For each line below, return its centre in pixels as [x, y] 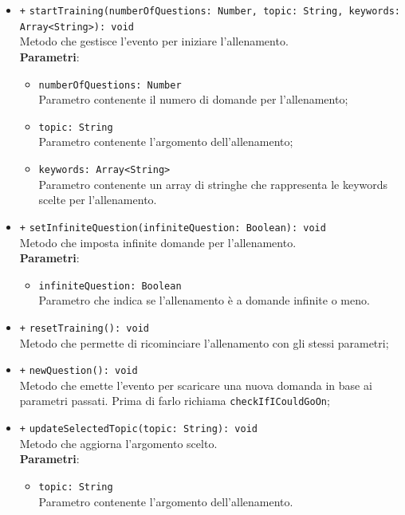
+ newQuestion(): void [79, 371]
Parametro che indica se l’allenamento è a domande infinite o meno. [204, 300]
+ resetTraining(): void [84, 328]
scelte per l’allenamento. [98, 200]
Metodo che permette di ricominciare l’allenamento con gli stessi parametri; [204, 342]
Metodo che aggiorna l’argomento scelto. [118, 443]
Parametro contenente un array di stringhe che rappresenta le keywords [213, 184]
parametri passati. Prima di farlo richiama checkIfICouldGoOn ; [175, 401]
